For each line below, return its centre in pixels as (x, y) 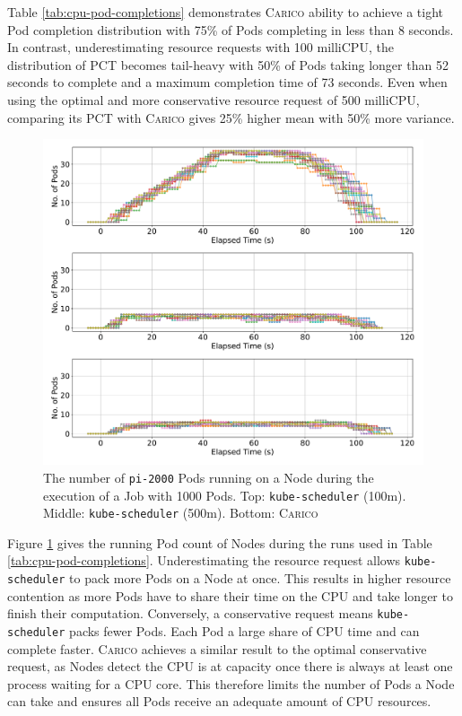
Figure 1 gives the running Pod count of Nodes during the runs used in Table (220, 542)
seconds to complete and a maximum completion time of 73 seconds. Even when (227, 82)
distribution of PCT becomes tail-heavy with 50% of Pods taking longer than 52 (228, 64)
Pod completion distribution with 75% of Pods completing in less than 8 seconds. (231, 29)
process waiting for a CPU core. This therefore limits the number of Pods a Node (231, 683)
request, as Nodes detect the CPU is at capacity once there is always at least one (230, 666)
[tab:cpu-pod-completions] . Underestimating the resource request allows (204, 560)
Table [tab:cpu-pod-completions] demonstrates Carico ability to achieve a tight (226, 12)
